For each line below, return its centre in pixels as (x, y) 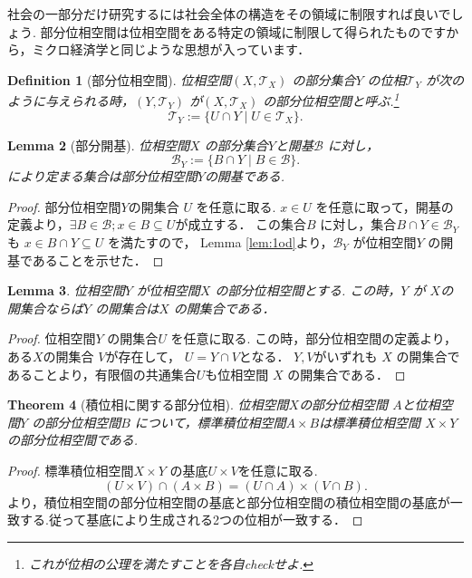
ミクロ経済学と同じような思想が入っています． (171, 49)
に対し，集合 (358, 224)
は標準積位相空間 (370, 422)
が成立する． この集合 (241, 224)
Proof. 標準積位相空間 (71, 470)
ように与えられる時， (71, 101)
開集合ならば (45, 308)
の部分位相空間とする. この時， (308, 290)
